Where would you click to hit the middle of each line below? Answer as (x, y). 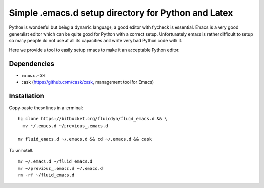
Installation (26, 96)
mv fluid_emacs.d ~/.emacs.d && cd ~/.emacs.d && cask (85, 139)
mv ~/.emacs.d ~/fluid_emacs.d (55, 161)
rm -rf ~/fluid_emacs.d (46, 175)
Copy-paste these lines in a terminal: (46, 108)
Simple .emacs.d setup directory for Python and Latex (121, 13)
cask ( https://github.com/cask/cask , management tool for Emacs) (88, 82)
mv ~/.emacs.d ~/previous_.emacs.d (66, 126)
